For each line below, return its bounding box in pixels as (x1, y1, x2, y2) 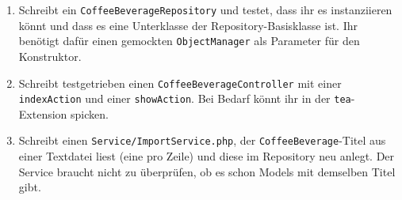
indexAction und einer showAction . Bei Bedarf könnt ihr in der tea (18, 90, 351, 107)
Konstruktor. (18, 47, 82, 64)
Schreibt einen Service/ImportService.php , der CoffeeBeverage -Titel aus (18, 132, 386, 149)
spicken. (71, 105, 109, 122)
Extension (18, 105, 67, 122)
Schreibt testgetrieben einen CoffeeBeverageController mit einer (18, 74, 342, 91)
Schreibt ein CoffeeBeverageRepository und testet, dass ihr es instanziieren (18, 2, 392, 17)
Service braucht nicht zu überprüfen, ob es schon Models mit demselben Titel (18, 163, 396, 179)
